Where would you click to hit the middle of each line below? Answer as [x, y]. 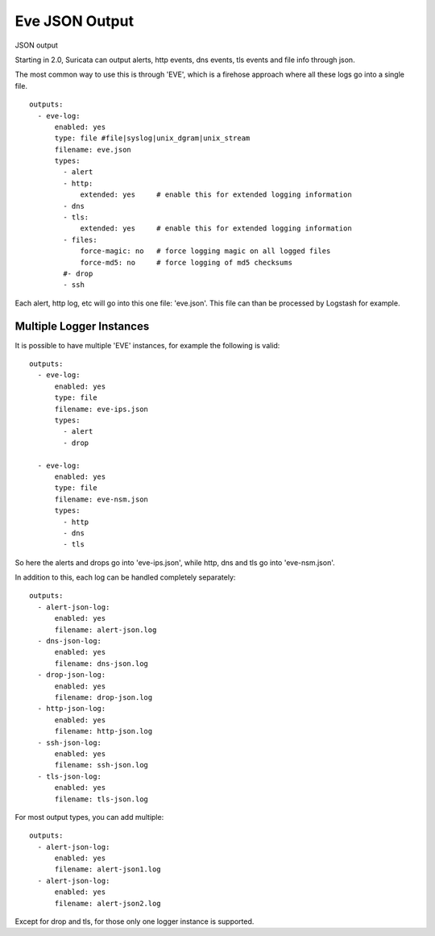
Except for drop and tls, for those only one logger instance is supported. [135, 921]
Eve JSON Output [75, 21]
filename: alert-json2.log [108, 903]
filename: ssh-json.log [101, 765]
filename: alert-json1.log [108, 869]
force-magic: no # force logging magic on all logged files [205, 251]
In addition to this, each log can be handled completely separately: [125, 577]
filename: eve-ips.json [101, 409]
